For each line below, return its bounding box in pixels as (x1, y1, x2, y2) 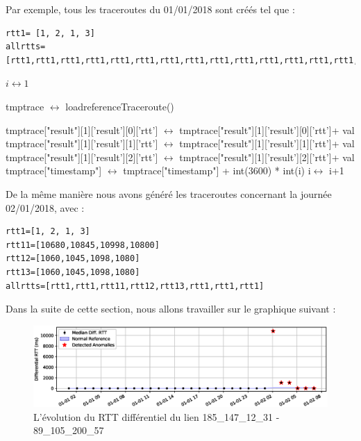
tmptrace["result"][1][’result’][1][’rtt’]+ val (179, 136, 355, 151)
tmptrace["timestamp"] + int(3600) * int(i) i (123, 163, 311, 178)
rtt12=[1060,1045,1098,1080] (6, 253, 140, 264)
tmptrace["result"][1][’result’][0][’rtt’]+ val (179, 122, 355, 137)
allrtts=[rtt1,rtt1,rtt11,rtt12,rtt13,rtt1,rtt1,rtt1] (6, 281, 265, 291)
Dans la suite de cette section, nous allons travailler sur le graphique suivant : (6, 301, 336, 316)
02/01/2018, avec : (6, 200, 85, 215)
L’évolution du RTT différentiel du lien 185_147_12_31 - (33, 409, 280, 424)
